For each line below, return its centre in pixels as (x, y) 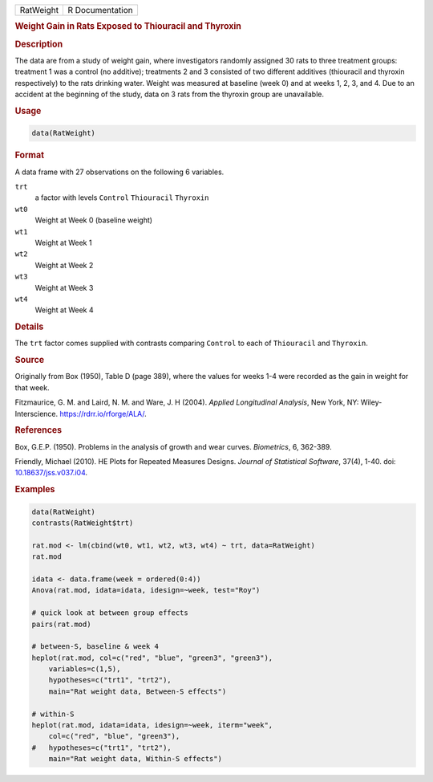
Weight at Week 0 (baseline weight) (93, 220)
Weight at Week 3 (64, 287)
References (38, 430)
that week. (32, 387)
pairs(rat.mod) (61, 624)
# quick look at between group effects (110, 613)
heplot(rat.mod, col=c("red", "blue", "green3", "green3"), (152, 658)
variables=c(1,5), (85, 669)
